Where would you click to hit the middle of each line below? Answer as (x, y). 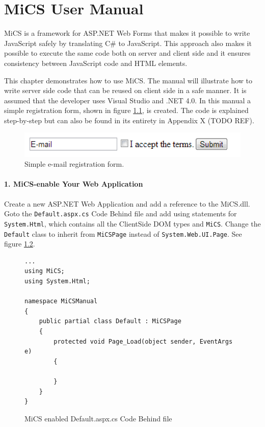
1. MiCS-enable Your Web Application (74, 184)
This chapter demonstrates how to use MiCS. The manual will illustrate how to (128, 80)
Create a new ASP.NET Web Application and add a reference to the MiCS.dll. (127, 203)
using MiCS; (45, 271)
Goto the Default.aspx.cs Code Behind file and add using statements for (121, 213)
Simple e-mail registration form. (74, 164)
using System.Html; (57, 282)
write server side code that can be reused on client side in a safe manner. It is (125, 90)
